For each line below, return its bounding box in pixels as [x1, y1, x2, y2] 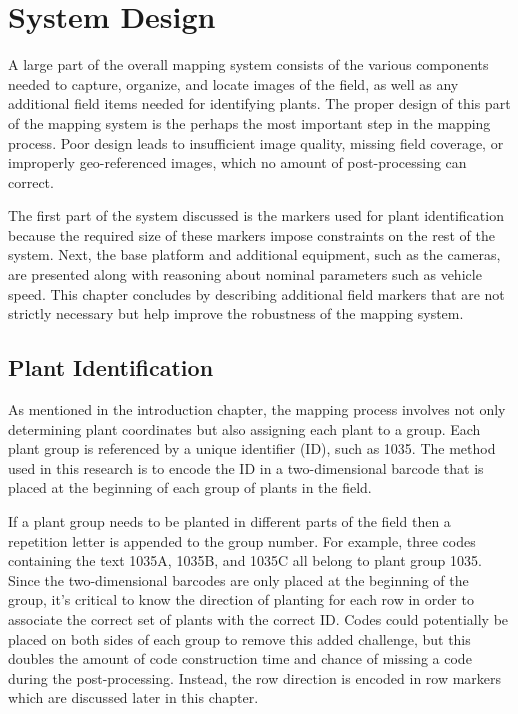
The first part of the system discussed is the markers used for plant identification [8, 205, 504, 226]
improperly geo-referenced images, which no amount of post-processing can [8, 152, 467, 173]
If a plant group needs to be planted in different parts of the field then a [8, 511, 451, 532]
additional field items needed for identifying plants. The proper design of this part [8, 93, 511, 114]
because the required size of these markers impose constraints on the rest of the [8, 224, 495, 245]
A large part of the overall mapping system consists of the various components [8, 54, 489, 75]
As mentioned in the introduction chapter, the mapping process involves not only [8, 399, 506, 420]
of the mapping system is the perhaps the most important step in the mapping [8, 112, 491, 133]
